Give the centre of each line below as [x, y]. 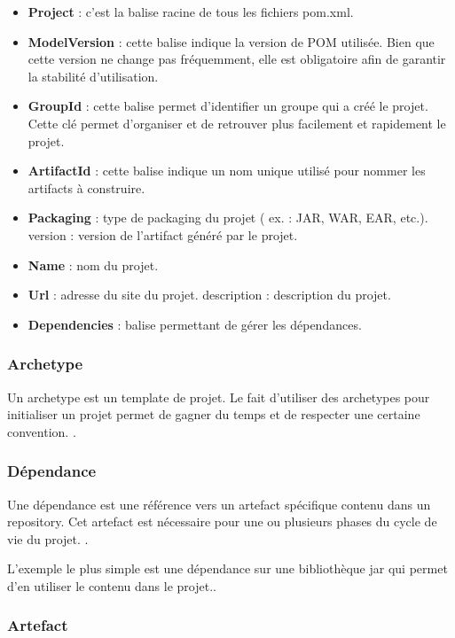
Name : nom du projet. [93, 265]
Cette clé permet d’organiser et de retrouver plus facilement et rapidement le [237, 123]
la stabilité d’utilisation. [93, 76]
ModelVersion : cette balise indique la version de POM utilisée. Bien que [231, 41]
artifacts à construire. [86, 187]
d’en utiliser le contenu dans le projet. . [112, 585]
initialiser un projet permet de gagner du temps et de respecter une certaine [214, 414]
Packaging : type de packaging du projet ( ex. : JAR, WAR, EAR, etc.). [228, 218]
